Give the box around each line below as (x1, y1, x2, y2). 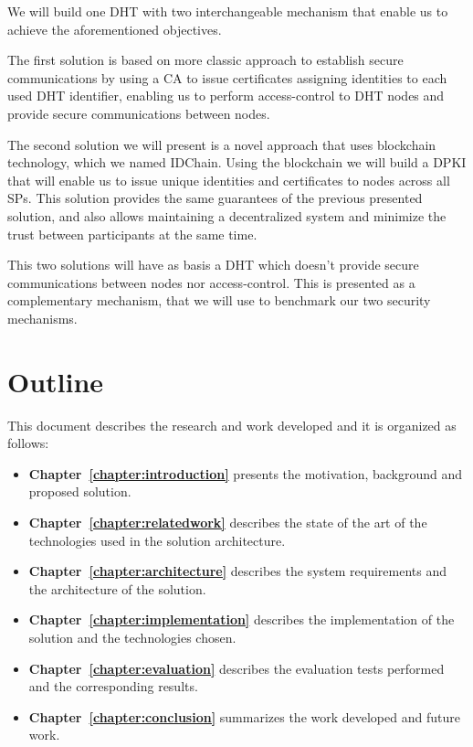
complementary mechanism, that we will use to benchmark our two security (7, 291, 431, 310)
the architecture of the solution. (28, 579, 206, 598)
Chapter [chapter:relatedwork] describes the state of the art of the (28, 513, 427, 531)
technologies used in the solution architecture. (28, 530, 286, 550)
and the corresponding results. (28, 677, 198, 696)
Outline (7, 362, 104, 400)
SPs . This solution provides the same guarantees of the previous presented (7, 188, 423, 208)
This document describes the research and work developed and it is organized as (7, 415, 457, 434)
